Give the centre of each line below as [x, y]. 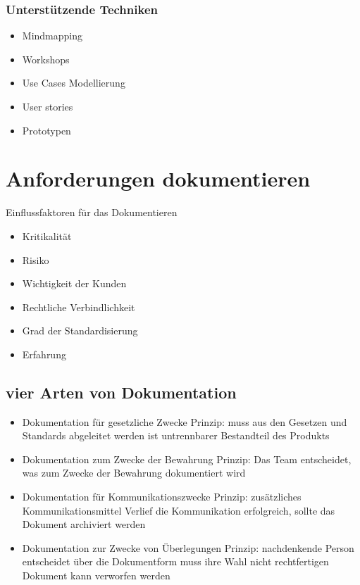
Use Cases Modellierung [74, 83]
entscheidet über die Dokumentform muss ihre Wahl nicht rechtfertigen [175, 561]
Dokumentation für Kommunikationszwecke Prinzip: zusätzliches [162, 497]
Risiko [36, 259]
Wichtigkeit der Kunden [74, 283]
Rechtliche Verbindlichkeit [79, 307]
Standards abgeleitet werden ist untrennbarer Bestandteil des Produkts [176, 435]
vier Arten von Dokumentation [121, 392]
